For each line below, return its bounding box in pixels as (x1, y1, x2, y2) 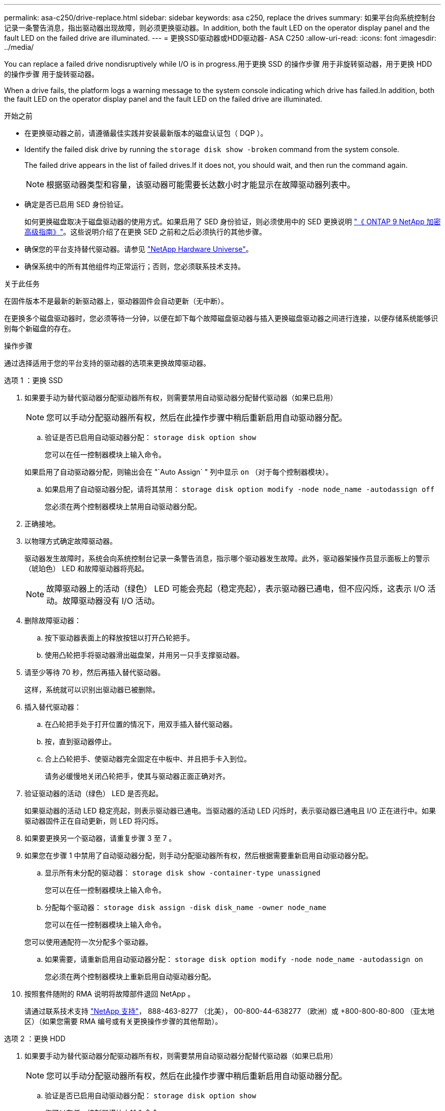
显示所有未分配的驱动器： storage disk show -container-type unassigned (45, 868, 321, 877)
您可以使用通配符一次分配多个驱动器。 (24, 938, 152, 946)
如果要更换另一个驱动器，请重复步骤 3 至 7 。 (24, 834, 176, 842)
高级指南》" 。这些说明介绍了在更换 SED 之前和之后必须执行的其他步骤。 (24, 227, 266, 236)
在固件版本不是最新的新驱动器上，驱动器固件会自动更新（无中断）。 (4, 297, 228, 305)
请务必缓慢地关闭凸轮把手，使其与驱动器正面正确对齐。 (45, 772, 230, 780)
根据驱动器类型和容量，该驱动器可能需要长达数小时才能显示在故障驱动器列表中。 (46, 180, 356, 190)
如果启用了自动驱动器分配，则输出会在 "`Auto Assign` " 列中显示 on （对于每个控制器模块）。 (24, 467, 333, 476)
